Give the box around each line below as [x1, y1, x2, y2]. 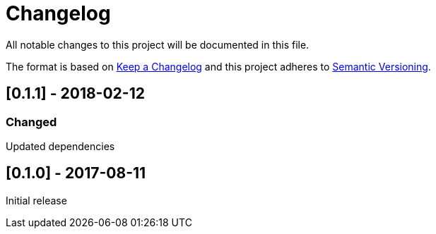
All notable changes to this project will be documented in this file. [6, 38, 310, 51]
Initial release [6, 194, 67, 207]
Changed [6, 114, 57, 129]
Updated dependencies [6, 140, 115, 152]
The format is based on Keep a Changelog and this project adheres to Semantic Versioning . [6, 60, 431, 73]
